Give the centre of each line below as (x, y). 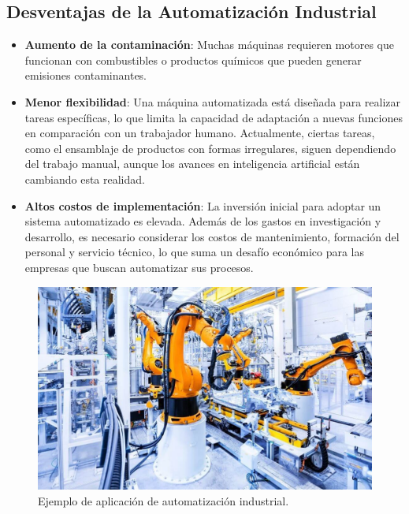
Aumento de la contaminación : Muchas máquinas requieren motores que (209, 45)
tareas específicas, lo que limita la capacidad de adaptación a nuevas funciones (214, 117)
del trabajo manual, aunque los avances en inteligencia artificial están (192, 164)
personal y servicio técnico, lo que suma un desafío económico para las (194, 252)
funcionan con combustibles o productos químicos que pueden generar (193, 60)
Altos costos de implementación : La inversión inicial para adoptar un (203, 205)
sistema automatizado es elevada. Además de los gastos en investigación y (203, 221)
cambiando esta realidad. (85, 179)
